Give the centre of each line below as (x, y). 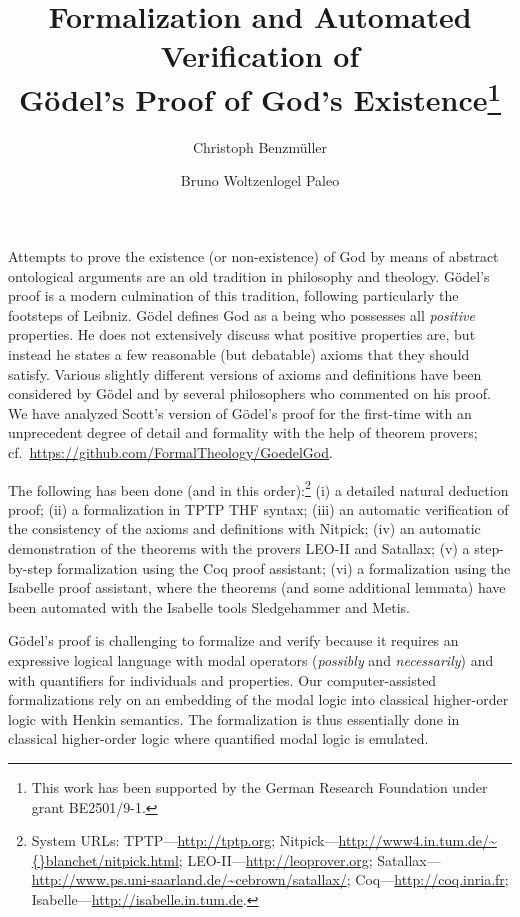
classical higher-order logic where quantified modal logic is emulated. (218, 738)
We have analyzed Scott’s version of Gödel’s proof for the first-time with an (240, 412)
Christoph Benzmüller (260, 146)
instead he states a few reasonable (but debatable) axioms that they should (239, 353)
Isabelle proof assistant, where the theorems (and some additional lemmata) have (257, 587)
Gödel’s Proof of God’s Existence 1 (260, 96)
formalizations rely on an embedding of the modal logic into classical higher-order (258, 699)
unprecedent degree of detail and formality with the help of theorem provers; (243, 432)
